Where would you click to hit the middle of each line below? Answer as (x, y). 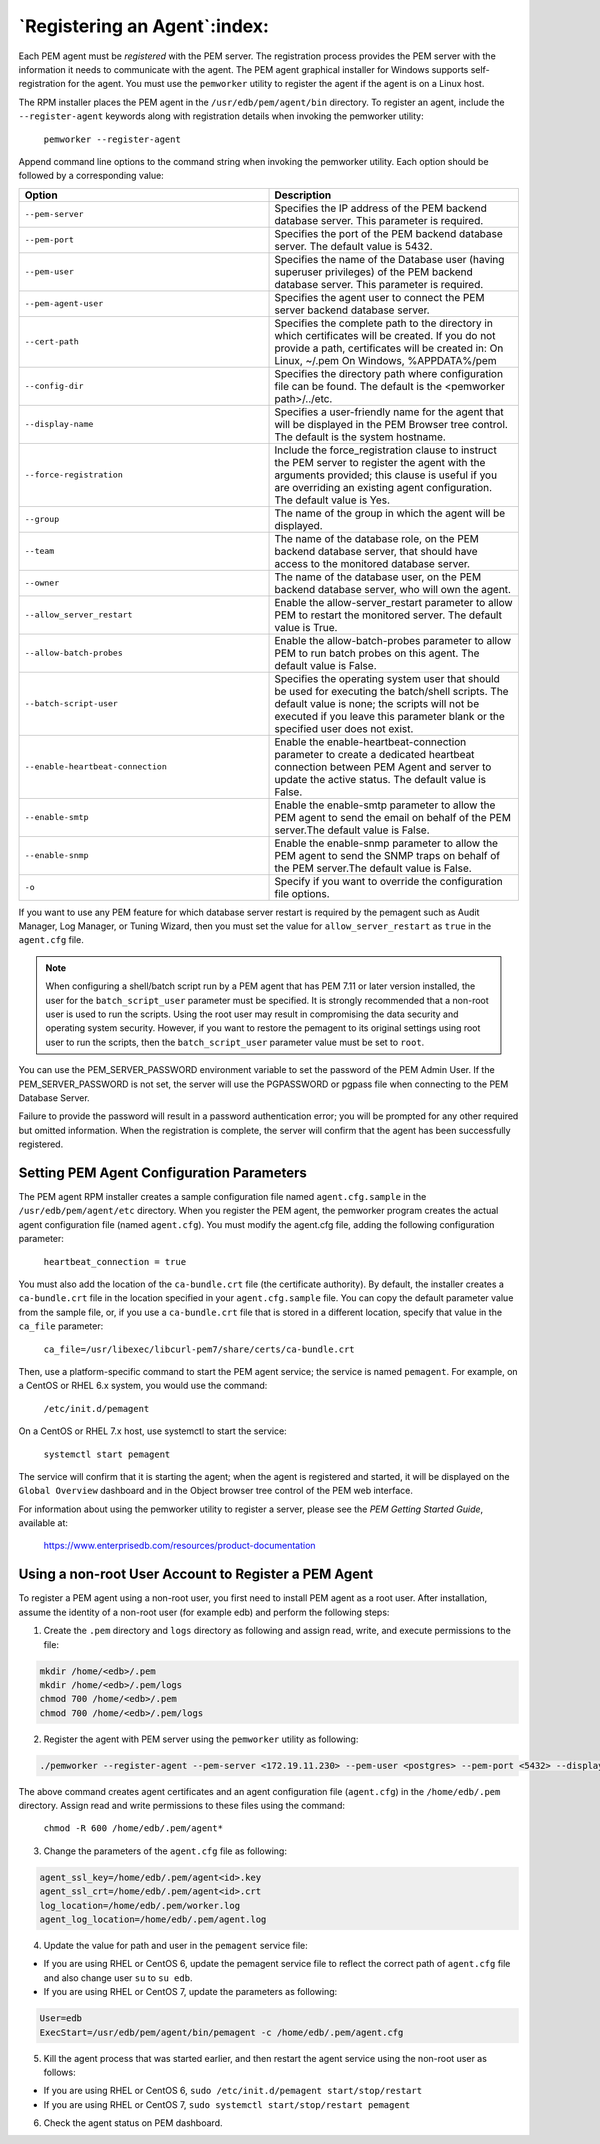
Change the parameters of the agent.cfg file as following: (165, 1851)
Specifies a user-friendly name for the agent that (389, 412)
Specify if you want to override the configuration (389, 881)
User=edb (61, 2018)
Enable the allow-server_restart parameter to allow (394, 602)
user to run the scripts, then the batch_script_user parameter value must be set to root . (235, 1042)
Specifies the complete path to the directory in (384, 323)
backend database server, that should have (376, 551)
